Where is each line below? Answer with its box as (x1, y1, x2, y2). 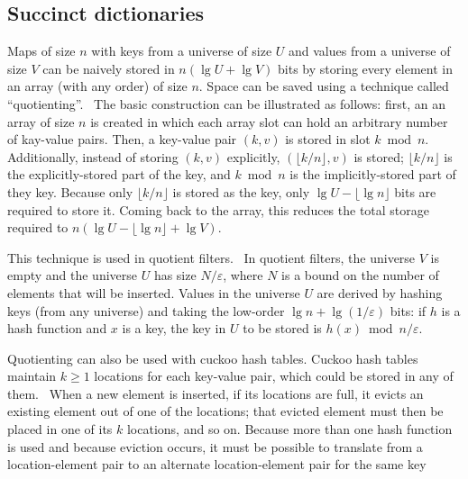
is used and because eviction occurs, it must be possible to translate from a (7, 437, 423, 456)
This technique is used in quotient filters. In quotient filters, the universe (7, 248, 416, 267)
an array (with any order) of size (7, 77, 188, 95)
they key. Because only (7, 182, 133, 201)
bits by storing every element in (278, 59, 453, 77)
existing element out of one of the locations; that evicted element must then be (7, 402, 444, 420)
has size (153, 266, 197, 285)
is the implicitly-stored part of (289, 165, 456, 184)
